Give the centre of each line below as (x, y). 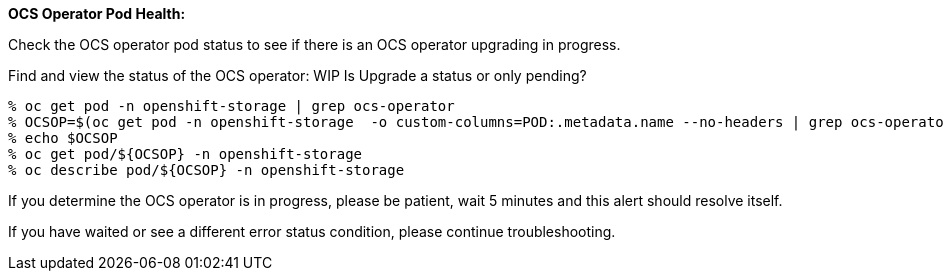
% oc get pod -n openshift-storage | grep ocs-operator (231, 106)
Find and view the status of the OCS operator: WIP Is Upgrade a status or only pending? (297, 75)
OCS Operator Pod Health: (97, 13)
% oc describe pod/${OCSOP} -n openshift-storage (206, 170)
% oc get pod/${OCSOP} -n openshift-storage (185, 154)
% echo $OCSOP (63, 138)
